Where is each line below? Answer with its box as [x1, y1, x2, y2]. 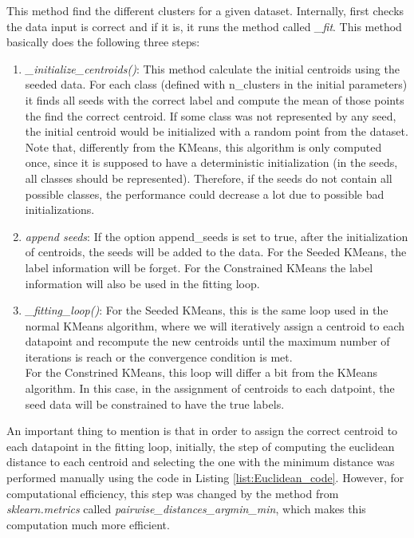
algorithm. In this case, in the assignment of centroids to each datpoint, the [25, 380, 395, 397]
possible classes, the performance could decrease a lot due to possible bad [25, 185, 384, 202]
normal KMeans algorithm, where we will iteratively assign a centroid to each [25, 317, 405, 334]
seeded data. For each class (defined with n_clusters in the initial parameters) [25, 76, 408, 93]
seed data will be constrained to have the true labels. [25, 395, 285, 412]
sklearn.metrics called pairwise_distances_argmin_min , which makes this [6, 500, 366, 517]
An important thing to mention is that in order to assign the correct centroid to [6, 422, 398, 439]
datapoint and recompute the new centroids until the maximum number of [25, 333, 390, 350]
